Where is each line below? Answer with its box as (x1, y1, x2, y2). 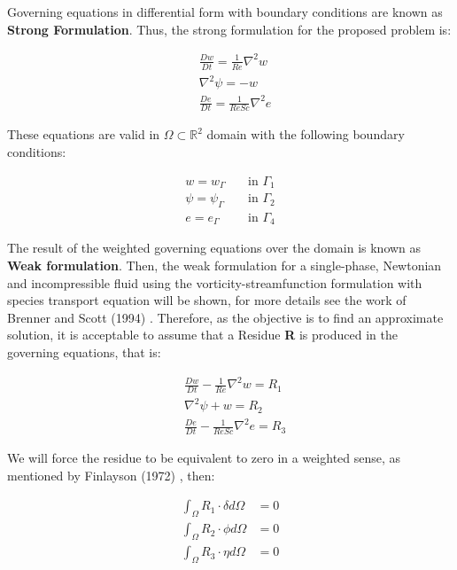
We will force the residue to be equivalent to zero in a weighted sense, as (7, 449, 401, 467)
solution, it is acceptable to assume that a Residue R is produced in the (7, 325, 398, 344)
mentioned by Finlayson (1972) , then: (7, 465, 215, 484)
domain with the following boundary (206, 125, 405, 144)
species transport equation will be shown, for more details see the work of (7, 291, 407, 309)
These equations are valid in (7, 125, 160, 144)
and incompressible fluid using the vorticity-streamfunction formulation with (7, 273, 422, 292)
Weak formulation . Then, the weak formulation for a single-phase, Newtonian (7, 256, 442, 275)
